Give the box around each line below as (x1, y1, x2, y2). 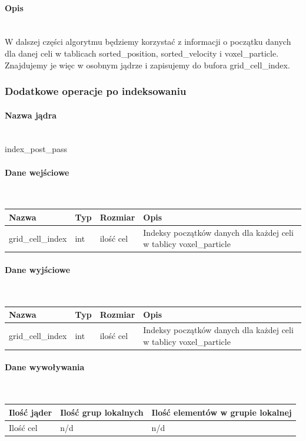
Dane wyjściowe (5, 264, 71, 276)
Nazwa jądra (5, 108, 57, 121)
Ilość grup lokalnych (60, 406, 144, 418)
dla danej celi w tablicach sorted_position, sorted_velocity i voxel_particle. (5, 47, 279, 59)
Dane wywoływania (5, 361, 85, 373)
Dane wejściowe (5, 166, 69, 178)
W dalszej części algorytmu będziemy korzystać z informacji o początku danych (5, 35, 291, 48)
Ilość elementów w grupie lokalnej (151, 406, 292, 418)
